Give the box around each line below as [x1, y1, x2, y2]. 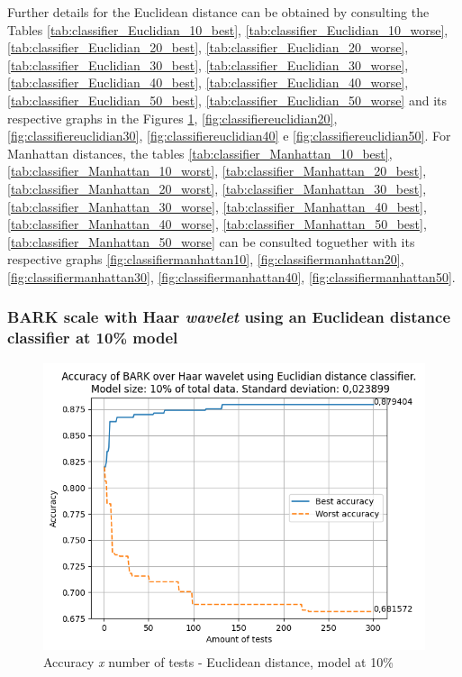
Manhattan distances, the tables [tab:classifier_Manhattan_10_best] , [7, 143, 393, 162]
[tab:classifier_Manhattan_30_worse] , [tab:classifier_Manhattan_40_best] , [7, 197, 427, 215]
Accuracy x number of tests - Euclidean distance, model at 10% [43, 653, 394, 672]
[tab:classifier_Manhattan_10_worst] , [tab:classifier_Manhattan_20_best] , [7, 161, 427, 180]
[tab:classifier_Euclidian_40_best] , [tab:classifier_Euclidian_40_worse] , [7, 73, 409, 92]
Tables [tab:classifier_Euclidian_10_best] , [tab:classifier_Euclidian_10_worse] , [7, 20, 448, 39]
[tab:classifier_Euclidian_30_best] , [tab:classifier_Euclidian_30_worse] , [7, 55, 409, 74]
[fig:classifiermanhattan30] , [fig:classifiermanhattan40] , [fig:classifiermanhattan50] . [7, 267, 456, 286]
